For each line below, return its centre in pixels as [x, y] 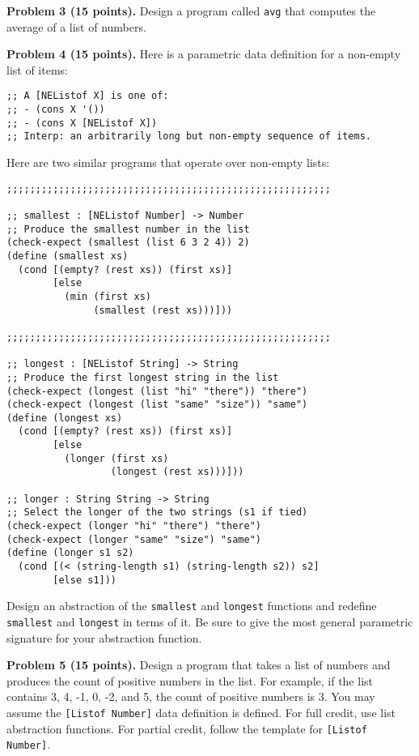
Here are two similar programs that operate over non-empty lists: [168, 162]
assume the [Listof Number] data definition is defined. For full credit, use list [201, 713]
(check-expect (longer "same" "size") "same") [134, 539]
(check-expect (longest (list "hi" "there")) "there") [157, 391]
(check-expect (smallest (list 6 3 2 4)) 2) [128, 243]
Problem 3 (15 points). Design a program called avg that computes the [191, 11]
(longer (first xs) [116, 458]
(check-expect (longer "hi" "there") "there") [134, 526]
